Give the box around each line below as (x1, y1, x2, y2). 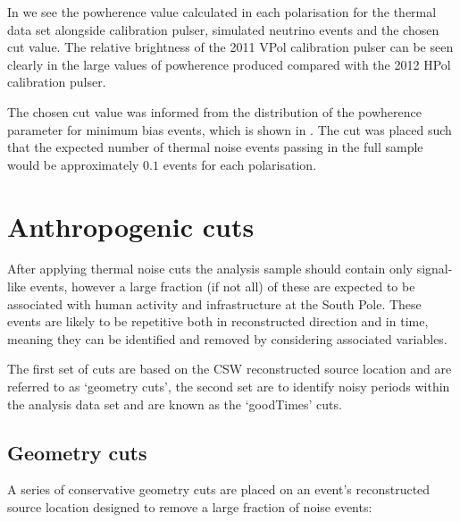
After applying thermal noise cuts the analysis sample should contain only (7, 259, 414, 278)
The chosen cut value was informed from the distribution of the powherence (7, 102, 422, 121)
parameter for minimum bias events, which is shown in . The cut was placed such (7, 120, 452, 139)
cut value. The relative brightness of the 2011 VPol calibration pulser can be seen (7, 38, 454, 56)
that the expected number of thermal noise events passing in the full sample (7, 138, 423, 156)
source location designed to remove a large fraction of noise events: (7, 498, 372, 517)
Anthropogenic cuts (7, 207, 255, 244)
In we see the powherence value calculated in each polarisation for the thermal (7, 3, 437, 21)
